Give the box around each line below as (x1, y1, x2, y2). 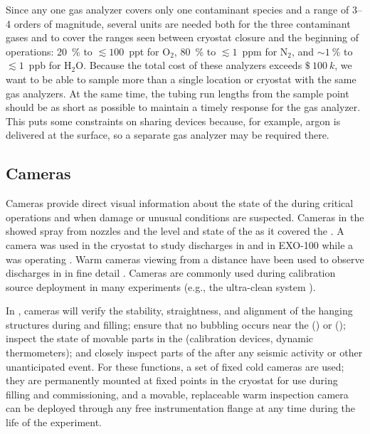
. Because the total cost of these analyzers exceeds (83, 58, 302, 73)
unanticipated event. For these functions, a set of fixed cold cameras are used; (6, 359, 344, 374)
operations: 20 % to (6, 43, 92, 58)
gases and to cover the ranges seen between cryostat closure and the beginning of (6, 30, 359, 45)
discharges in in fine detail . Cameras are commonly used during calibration (6, 265, 336, 280)
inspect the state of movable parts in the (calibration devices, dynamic (6, 331, 314, 346)
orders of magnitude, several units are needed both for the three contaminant (14, 16, 351, 31)
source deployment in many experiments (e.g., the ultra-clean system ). (6, 279, 316, 294)
